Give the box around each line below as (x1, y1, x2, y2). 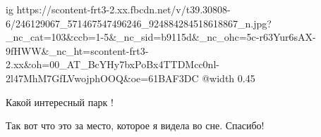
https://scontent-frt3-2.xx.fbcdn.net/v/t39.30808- (16, 2, 231, 16)
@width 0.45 (202, 70, 255, 85)
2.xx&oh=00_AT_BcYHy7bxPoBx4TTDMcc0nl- (6, 57, 219, 72)
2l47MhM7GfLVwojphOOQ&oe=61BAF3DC (6, 70, 199, 85)
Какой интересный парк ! (6, 94, 114, 109)
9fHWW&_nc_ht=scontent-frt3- (6, 43, 149, 58)
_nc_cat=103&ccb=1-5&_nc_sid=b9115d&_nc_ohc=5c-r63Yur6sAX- (6, 30, 316, 44)
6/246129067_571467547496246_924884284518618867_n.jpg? (6, 15, 272, 30)
